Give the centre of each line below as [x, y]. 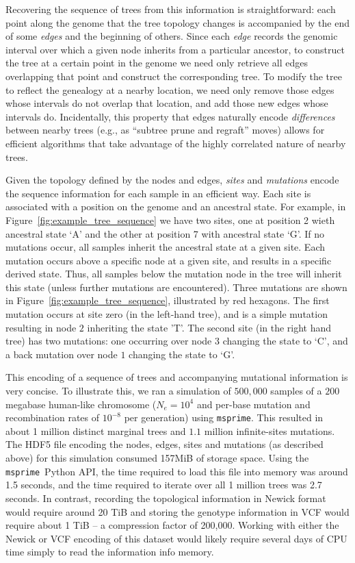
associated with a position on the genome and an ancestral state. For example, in [176, 207]
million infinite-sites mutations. [269, 430]
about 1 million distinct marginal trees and [96, 430]
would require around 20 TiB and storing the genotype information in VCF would [177, 511]
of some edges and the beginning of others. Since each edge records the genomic [172, 36]
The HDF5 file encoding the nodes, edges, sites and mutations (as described [165, 444]
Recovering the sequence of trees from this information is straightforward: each [171, 9]
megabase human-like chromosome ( [81, 404]
